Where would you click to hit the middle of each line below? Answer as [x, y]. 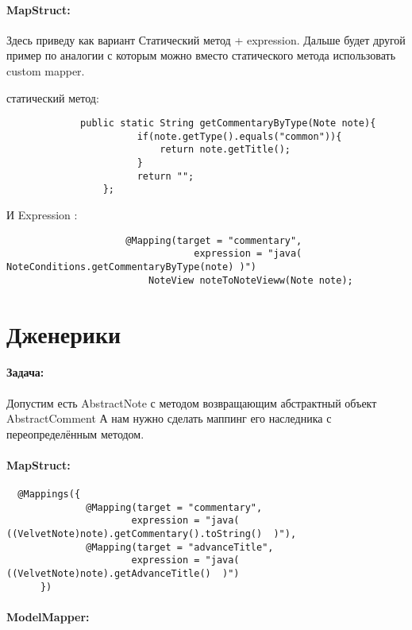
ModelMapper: [48, 616]
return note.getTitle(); [225, 150]
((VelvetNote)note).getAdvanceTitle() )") [123, 574]
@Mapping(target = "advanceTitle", [180, 547]
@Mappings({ [49, 495]
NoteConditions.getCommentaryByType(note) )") [131, 267]
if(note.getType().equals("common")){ [239, 136]
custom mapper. [46, 70]
